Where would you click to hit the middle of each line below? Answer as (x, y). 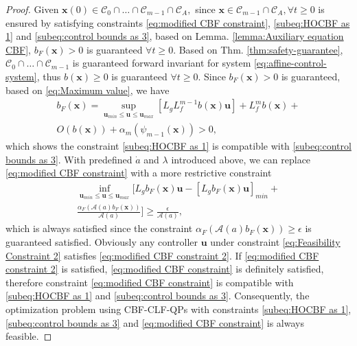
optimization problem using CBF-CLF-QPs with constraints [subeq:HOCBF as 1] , (178, 309)
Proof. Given (32, 9)
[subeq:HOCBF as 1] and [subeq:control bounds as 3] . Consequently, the (158, 296)
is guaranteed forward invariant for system (162, 63)
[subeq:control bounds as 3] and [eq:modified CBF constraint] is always (155, 322)
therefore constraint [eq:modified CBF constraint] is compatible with (150, 282)
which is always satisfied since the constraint (99, 228)
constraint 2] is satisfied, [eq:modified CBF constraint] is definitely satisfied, (165, 269)
